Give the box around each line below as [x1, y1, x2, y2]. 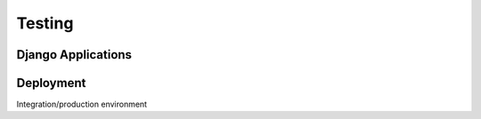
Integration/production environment [16, 99, 147, 110]
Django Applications [16, 47, 133, 62]
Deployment [16, 75, 86, 91]
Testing [16, 13, 74, 33]
